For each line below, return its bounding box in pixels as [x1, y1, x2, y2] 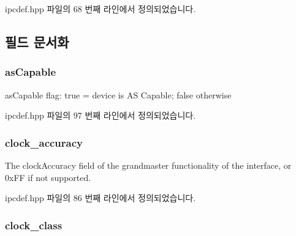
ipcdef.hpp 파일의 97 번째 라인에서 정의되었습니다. [5, 109, 196, 122]
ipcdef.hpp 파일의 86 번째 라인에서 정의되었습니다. [5, 191, 196, 204]
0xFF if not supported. [5, 171, 91, 183]
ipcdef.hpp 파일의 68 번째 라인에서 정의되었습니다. [5, 2, 196, 15]
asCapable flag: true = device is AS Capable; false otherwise [5, 88, 232, 101]
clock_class [5, 217, 63, 232]
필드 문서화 [5, 32, 69, 51]
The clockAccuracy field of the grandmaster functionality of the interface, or [5, 159, 292, 171]
